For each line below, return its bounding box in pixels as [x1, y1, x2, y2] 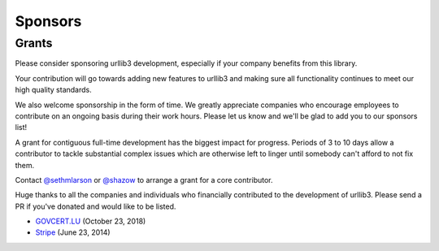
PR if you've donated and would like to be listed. [15, 201, 176, 211]
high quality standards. [15, 85, 93, 95]
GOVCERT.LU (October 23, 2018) [35, 216, 146, 227]
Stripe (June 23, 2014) [35, 227, 111, 237]
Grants [15, 36, 53, 50]
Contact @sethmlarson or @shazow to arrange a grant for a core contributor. [15, 175, 273, 184]
